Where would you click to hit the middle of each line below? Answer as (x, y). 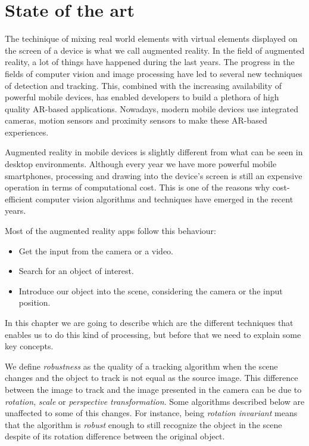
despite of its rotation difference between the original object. (115, 436)
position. (35, 302)
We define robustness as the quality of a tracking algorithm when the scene (141, 366)
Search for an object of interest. (76, 271)
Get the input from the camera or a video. (96, 250)
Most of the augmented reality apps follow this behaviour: (110, 231)
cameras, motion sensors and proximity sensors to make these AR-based (136, 120)
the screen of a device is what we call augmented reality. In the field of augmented (155, 50)
